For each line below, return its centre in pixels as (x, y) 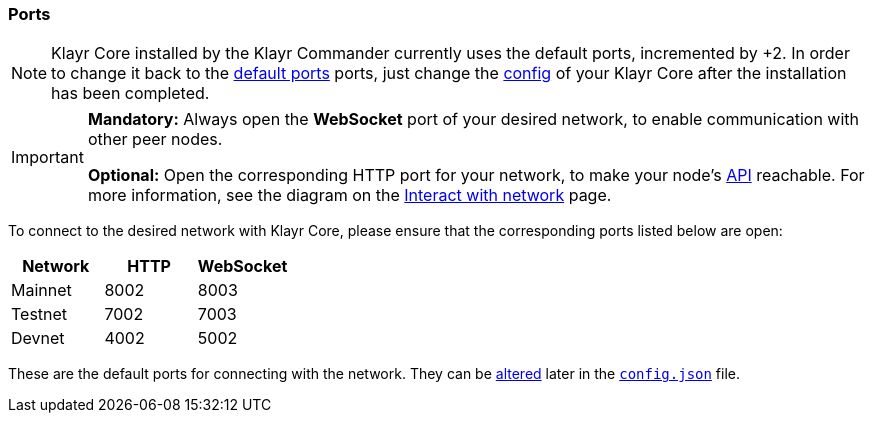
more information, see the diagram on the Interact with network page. (349, 195)
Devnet (38, 338)
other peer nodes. (155, 139)
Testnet (39, 314)
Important (47, 157)
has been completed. (130, 93)
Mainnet (41, 290)
